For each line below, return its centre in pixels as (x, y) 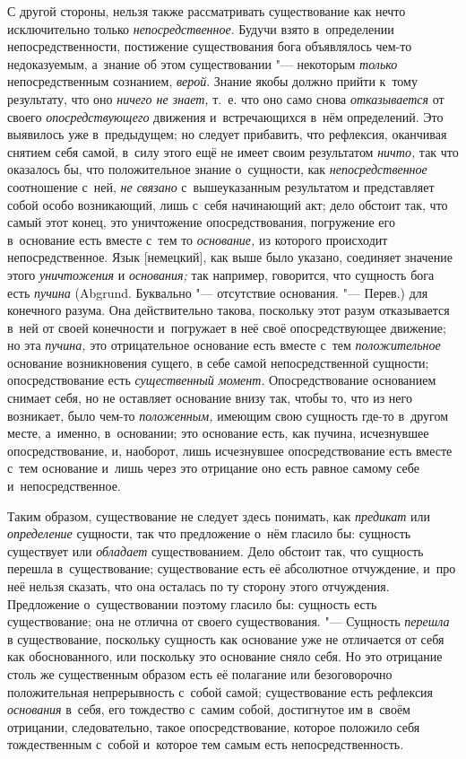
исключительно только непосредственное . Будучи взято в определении (201, 28)
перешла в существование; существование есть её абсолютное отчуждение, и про (232, 568)
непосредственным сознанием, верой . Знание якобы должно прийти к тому (212, 81)
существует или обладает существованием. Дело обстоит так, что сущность (216, 550)
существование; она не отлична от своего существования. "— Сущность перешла (229, 621)
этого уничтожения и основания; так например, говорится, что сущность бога (221, 274)
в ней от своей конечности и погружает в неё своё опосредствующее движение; (227, 327)
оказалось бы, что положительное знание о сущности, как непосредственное (217, 169)
